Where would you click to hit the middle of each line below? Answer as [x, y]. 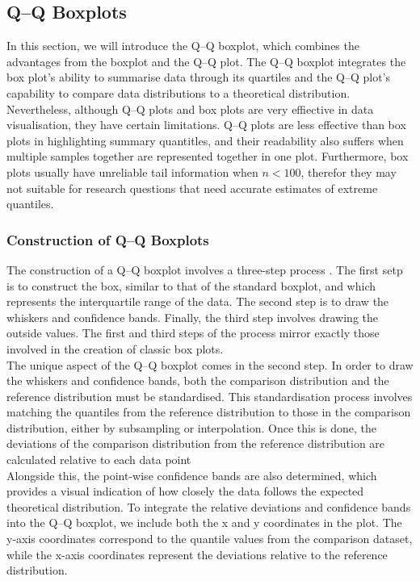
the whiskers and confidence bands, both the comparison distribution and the [198, 380]
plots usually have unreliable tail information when [132, 171]
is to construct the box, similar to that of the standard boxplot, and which [191, 285]
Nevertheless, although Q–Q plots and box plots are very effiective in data [190, 109]
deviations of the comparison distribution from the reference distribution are [196, 443]
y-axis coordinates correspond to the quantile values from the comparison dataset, [210, 539]
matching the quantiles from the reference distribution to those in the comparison [209, 412]
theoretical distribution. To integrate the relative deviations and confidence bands [209, 506]
